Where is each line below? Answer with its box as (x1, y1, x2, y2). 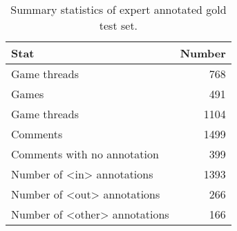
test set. (99, 17, 138, 33)
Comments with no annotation (11, 146, 159, 162)
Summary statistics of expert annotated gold (10, 1, 227, 17)
